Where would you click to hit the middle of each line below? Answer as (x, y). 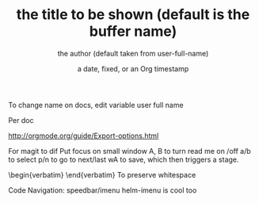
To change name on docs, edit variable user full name (96, 105)
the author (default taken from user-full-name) (133, 53)
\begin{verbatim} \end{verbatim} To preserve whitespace (102, 174)
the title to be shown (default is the (133, 15)
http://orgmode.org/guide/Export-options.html (84, 136)
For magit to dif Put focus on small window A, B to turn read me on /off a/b (129, 151)
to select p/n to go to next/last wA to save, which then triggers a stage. (124, 159)
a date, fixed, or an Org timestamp (133, 68)
